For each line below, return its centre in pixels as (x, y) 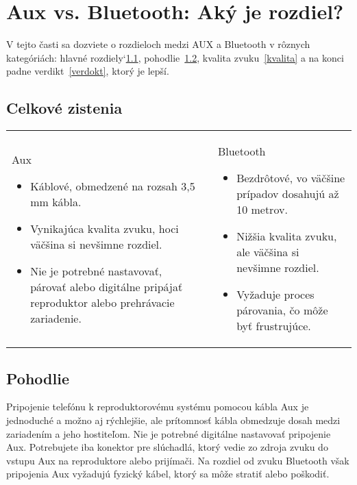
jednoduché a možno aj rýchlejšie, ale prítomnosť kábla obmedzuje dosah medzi (173, 420)
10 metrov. (262, 210)
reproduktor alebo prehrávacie (102, 302)
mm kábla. (56, 201)
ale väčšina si (268, 252)
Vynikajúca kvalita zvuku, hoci (104, 228)
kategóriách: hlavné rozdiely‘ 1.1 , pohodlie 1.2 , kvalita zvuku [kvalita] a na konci (175, 57)
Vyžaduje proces (275, 295)
